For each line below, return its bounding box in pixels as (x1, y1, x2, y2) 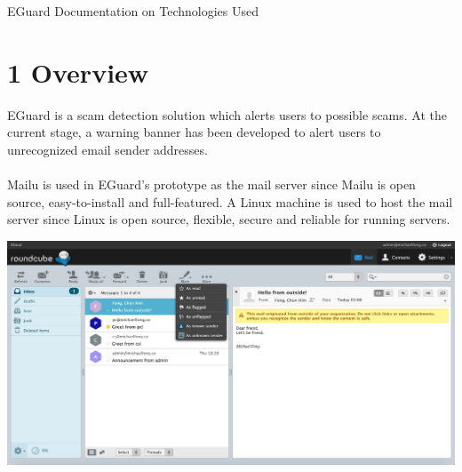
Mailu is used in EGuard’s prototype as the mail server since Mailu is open (7, 175, 416, 194)
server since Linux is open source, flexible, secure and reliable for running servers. (7, 210, 450, 228)
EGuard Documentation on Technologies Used (7, 2, 259, 20)
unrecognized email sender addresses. (7, 140, 208, 158)
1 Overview (7, 53, 149, 90)
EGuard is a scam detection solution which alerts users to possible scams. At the (7, 105, 448, 124)
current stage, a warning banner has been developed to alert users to (7, 123, 381, 141)
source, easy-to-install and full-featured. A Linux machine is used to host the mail (7, 192, 453, 211)
